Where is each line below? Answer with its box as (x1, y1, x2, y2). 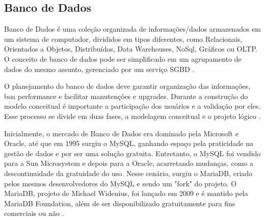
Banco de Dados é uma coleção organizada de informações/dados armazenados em (4, 23, 261, 34)
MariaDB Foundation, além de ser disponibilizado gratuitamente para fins (4, 198, 235, 208)
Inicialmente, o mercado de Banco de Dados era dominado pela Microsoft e (4, 128, 238, 138)
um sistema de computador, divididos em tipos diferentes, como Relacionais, (4, 33, 243, 44)
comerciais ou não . (4, 208, 64, 218)
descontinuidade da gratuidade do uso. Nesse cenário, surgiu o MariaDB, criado (4, 167, 253, 178)
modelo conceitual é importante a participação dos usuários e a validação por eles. (4, 101, 261, 111)
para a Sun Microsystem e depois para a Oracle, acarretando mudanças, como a (4, 158, 253, 168)
